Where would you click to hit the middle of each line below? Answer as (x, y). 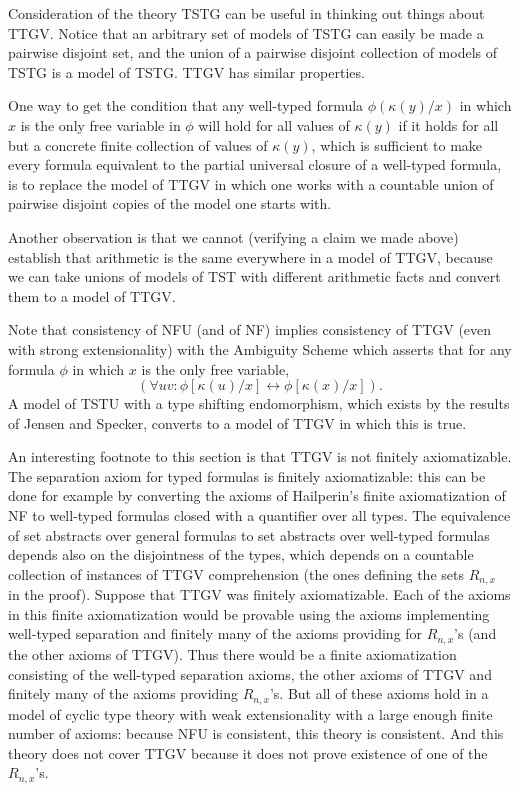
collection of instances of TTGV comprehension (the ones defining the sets (236, 573)
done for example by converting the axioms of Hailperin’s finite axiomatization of (257, 495)
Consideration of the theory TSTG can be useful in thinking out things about (246, 13)
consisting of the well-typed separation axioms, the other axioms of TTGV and (250, 673)
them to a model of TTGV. (92, 295)
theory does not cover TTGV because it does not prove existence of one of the (248, 752)
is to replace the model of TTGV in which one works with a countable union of (251, 183)
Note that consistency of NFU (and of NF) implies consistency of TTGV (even (250, 329)
